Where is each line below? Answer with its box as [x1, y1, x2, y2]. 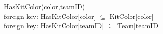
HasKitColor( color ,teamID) [4, 1, 85, 11]
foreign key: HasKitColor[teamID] [4, 20, 104, 31]
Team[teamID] [117, 20, 160, 31]
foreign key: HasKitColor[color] [4, 11, 96, 21]
